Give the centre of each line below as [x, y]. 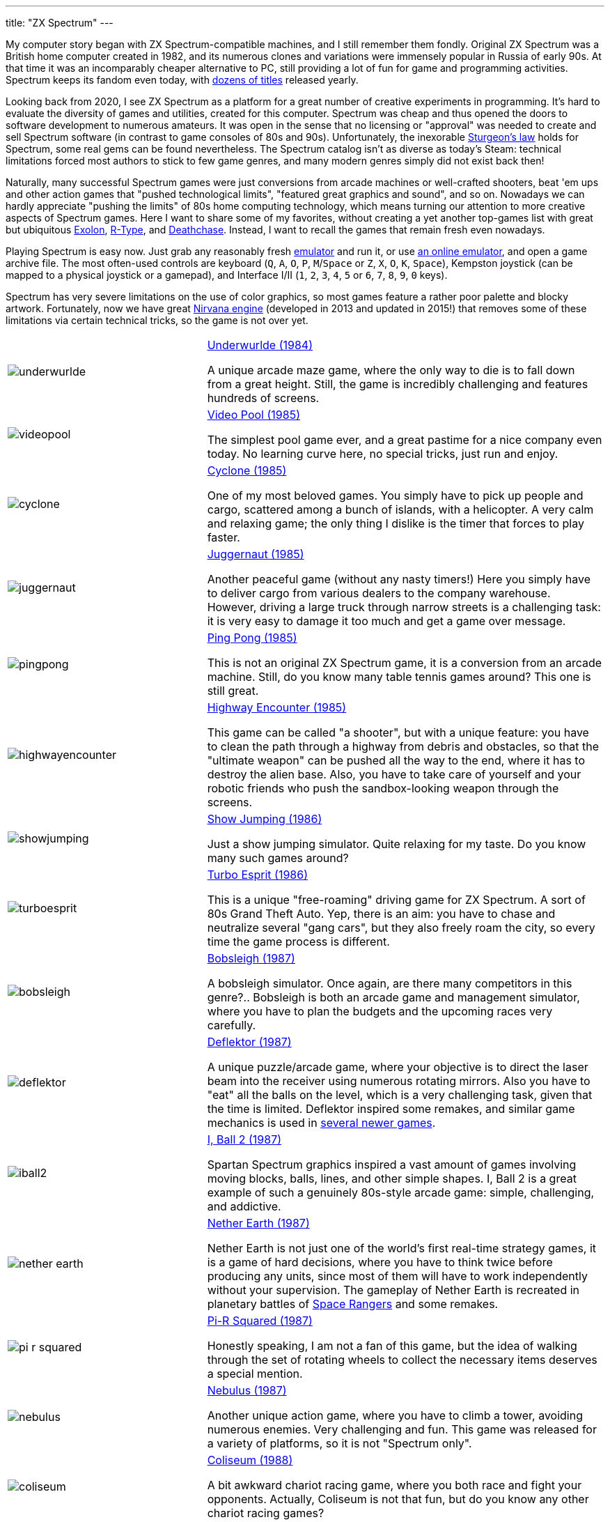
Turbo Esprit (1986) [257, 875]
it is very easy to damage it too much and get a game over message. [386, 621]
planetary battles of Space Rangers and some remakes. [353, 1304]
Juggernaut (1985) [256, 554]
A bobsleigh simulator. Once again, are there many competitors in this [390, 983]
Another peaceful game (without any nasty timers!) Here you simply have [399, 579]
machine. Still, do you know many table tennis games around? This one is [399, 677]
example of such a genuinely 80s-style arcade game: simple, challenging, [401, 1192]
